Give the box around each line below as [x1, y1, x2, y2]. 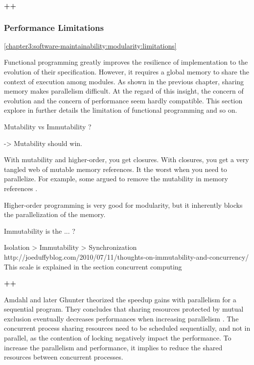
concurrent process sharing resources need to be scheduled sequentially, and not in [4, 323, 251, 333]
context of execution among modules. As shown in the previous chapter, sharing [4, 76, 244, 86]
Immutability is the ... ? [4, 225, 75, 236]
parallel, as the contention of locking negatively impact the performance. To [4, 333, 231, 343]
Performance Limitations [4, 21, 104, 33]
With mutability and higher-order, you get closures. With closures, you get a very [4, 154, 249, 165]
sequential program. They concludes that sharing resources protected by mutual [4, 304, 244, 314]
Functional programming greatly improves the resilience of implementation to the [4, 57, 248, 67]
